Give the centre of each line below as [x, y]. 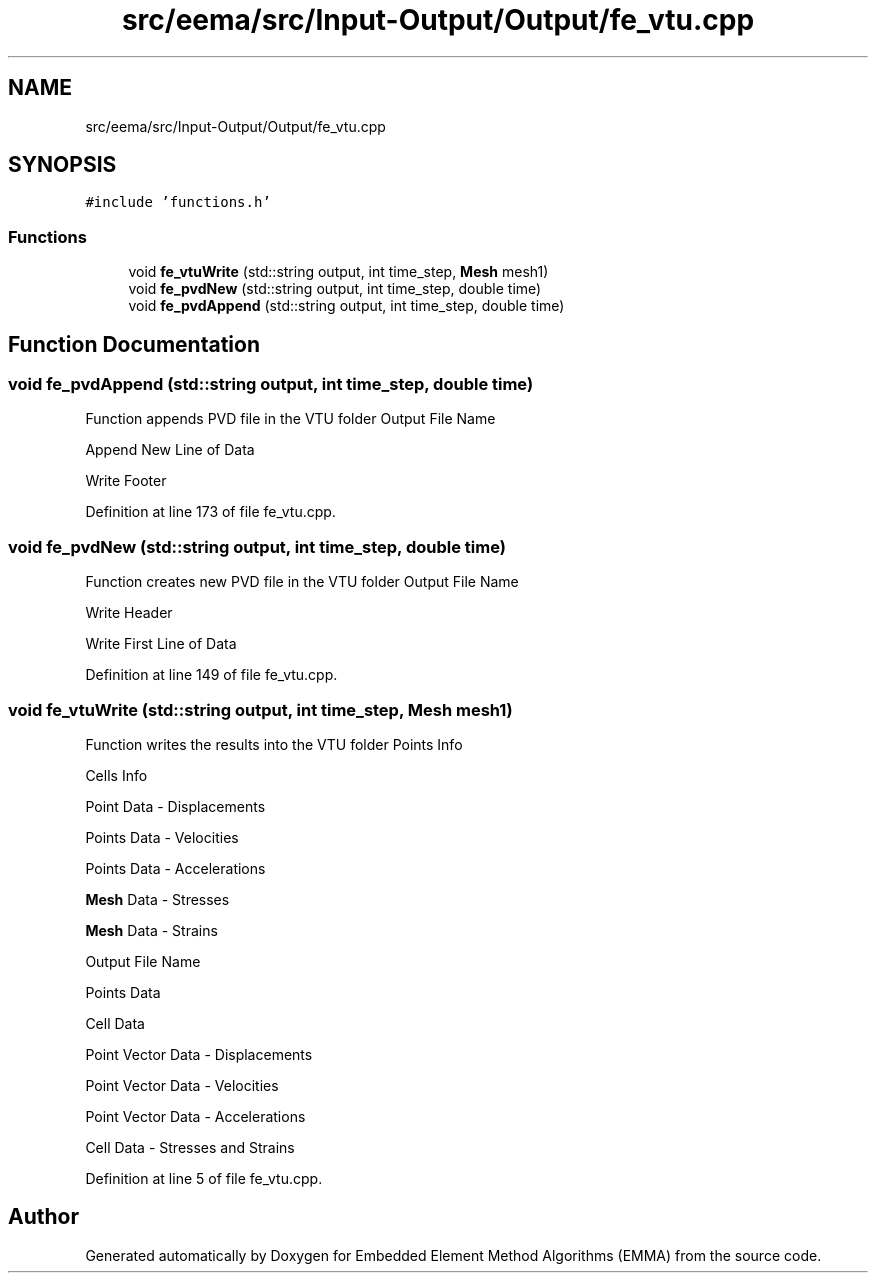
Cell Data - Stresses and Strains [190, 1147]
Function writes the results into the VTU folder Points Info [274, 744]
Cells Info [116, 775]
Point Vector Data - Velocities [182, 1085]
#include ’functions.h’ [178, 202]
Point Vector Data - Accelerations [195, 1116]
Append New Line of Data [170, 450]
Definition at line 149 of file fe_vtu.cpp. [211, 675]
